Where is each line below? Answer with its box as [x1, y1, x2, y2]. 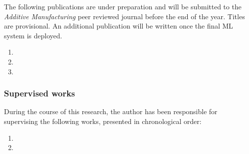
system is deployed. [4, 30, 62, 40]
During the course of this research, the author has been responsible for [4, 106, 217, 117]
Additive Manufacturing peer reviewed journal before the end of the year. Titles [4, 11, 245, 21]
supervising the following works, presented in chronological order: [4, 116, 202, 126]
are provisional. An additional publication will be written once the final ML [4, 21, 233, 31]
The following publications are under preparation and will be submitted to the [4, 1, 242, 11]
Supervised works [4, 87, 75, 99]
